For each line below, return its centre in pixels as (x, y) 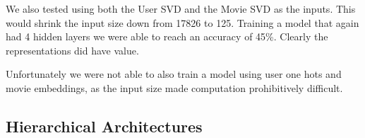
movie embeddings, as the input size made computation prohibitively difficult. (174, 87)
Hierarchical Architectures (104, 126)
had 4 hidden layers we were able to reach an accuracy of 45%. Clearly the (167, 36)
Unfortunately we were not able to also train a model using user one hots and (174, 74)
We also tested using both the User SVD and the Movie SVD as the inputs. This (181, 8)
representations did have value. (72, 50)
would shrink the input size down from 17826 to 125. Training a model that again (182, 22)
